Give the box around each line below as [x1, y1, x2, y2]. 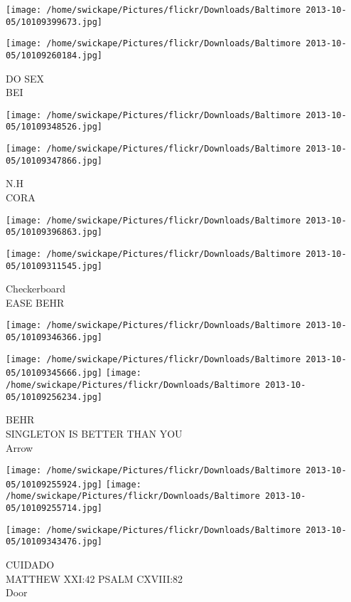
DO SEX [6, 70, 45, 85]
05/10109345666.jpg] [6, 368, 103, 379]
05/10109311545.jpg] [6, 260, 103, 271]
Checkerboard [6, 281, 66, 296]
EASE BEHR [6, 295, 65, 310]
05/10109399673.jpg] [6, 16, 103, 27]
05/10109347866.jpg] [6, 155, 103, 166]
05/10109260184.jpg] [6, 50, 103, 60]
